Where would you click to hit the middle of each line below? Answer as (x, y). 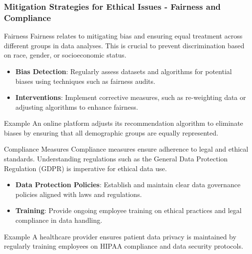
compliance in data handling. (59, 220)
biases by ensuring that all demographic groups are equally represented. (111, 132)
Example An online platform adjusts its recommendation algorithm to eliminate (124, 123)
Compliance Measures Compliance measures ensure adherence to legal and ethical (126, 149)
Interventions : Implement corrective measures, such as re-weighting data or (131, 97)
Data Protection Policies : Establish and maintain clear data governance (128, 185)
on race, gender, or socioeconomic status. (65, 55)
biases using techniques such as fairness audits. (85, 81)
